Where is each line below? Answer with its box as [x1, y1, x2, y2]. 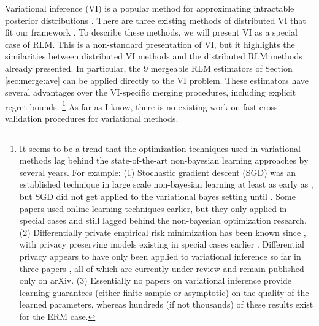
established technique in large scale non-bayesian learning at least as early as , [19, 178, 313, 191]
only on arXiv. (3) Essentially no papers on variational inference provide [19, 274, 292, 287]
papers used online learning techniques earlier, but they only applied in [19, 202, 287, 214]
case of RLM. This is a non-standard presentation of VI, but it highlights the [5, 37, 295, 50]
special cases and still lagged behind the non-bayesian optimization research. [19, 214, 307, 227]
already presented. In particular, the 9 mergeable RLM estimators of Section [5, 61, 293, 74]
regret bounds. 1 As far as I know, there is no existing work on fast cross [5, 98, 278, 113]
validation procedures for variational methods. [5, 112, 179, 124]
